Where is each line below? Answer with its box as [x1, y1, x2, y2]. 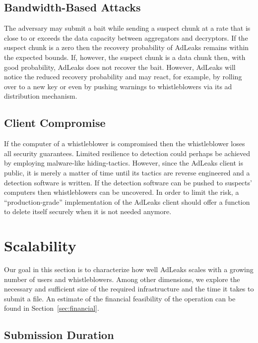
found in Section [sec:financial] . [4, 303, 99, 313]
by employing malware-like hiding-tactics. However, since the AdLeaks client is [4, 158, 243, 168]
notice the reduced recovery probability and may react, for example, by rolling [4, 71, 242, 82]
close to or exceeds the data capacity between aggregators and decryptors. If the [4, 32, 248, 43]
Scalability [4, 235, 76, 256]
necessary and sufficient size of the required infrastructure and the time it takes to [4, 284, 254, 294]
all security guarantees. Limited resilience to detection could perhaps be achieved [4, 148, 251, 158]
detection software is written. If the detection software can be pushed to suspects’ [4, 177, 252, 187]
